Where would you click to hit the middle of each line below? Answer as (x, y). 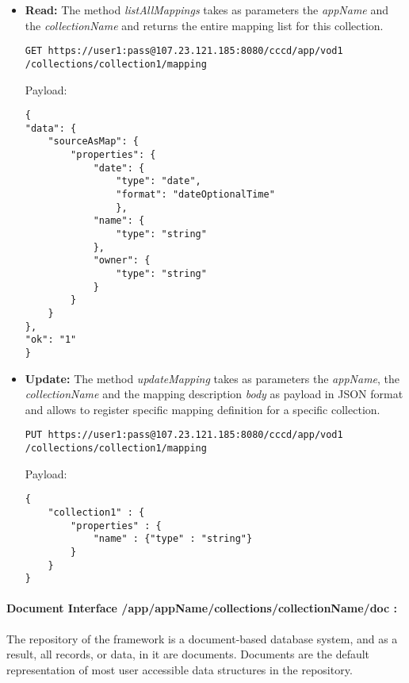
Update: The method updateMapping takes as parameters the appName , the (212, 378)
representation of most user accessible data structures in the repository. (180, 669)
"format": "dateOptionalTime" (195, 195)
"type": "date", (159, 181)
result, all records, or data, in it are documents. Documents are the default (188, 654)
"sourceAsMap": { (93, 142)
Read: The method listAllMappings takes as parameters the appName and (207, 10)
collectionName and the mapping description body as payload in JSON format (214, 394)
